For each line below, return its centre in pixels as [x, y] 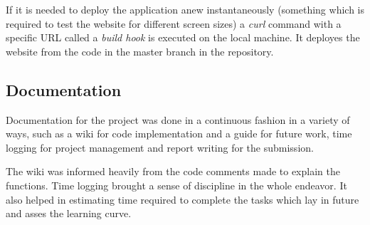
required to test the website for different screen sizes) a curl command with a [174, 23]
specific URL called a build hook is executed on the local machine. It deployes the [183, 37]
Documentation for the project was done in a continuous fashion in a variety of [178, 119]
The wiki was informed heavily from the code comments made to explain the [173, 171]
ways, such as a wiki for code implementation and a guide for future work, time [179, 134]
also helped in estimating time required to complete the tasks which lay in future [183, 199]
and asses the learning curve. [69, 213]
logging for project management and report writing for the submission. [160, 147]
